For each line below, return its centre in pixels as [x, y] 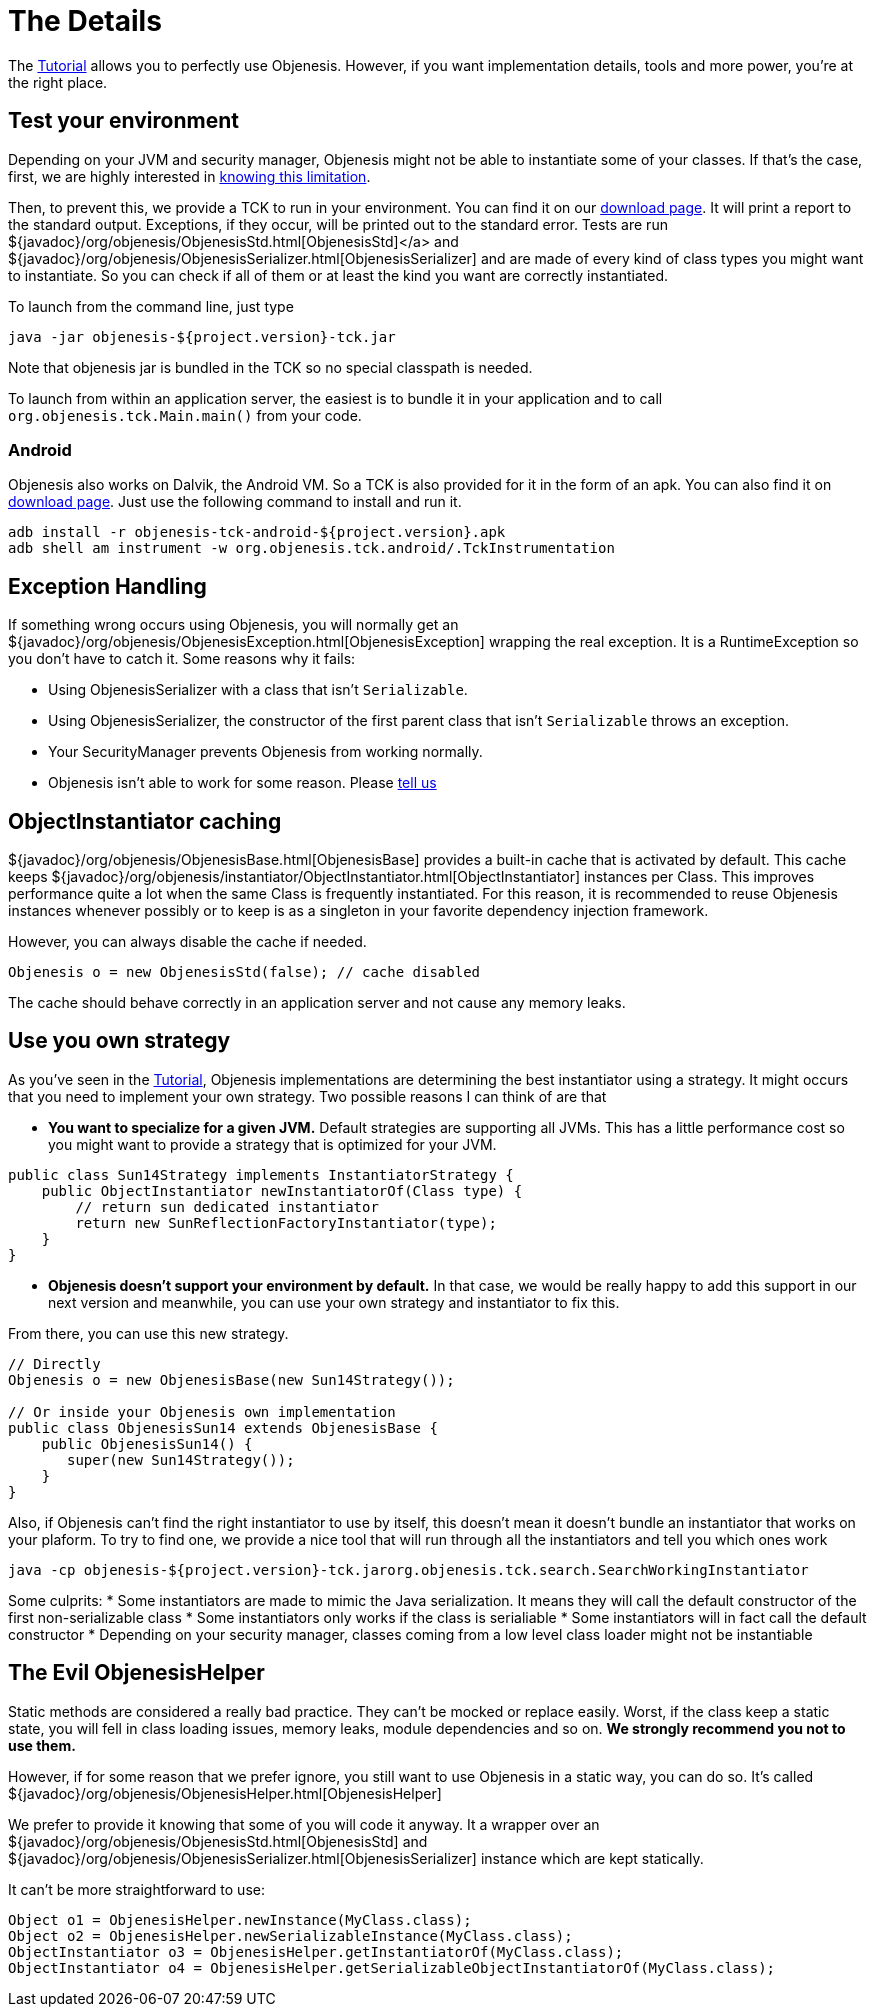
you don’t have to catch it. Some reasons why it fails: [182, 659]
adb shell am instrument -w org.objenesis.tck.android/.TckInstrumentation [311, 548]
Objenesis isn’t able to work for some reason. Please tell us [242, 783]
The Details [85, 21]
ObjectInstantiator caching [145, 821]
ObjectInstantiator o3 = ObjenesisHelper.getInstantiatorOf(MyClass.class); [316, 1951]
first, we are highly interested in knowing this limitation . [189, 176]
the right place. [58, 82]
